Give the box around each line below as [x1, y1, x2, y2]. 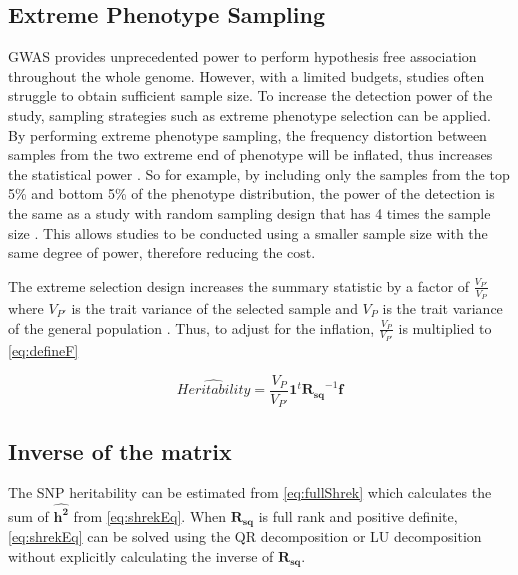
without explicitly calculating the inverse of [8, 545, 274, 566]
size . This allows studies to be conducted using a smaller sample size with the [8, 222, 488, 243]
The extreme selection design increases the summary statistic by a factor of [8, 275, 470, 296]
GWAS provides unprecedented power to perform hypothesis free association [8, 46, 477, 67]
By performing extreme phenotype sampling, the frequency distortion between [8, 124, 487, 145]
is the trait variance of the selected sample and [71, 297, 358, 318]
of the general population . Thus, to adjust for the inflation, [8, 317, 375, 338]
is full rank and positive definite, [258, 505, 458, 526]
